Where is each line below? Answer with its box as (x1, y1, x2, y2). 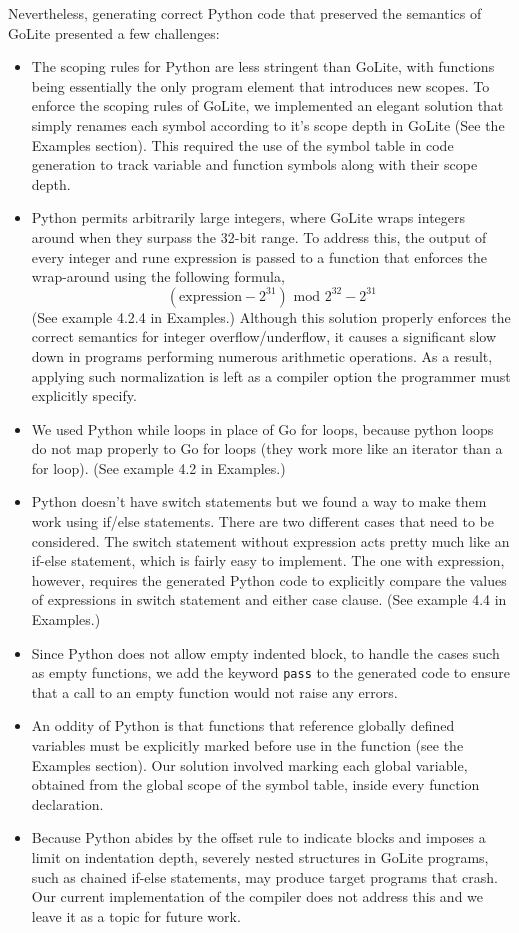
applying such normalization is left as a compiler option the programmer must (31, 365, 511, 386)
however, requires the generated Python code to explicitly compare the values (31, 569, 507, 590)
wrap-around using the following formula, (31, 266, 285, 287)
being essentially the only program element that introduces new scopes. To (31, 75, 490, 96)
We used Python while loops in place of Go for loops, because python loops (31, 418, 494, 439)
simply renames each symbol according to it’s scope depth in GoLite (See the (31, 114, 505, 135)
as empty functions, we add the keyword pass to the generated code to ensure (31, 662, 510, 683)
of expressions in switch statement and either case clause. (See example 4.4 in (31, 589, 507, 610)
